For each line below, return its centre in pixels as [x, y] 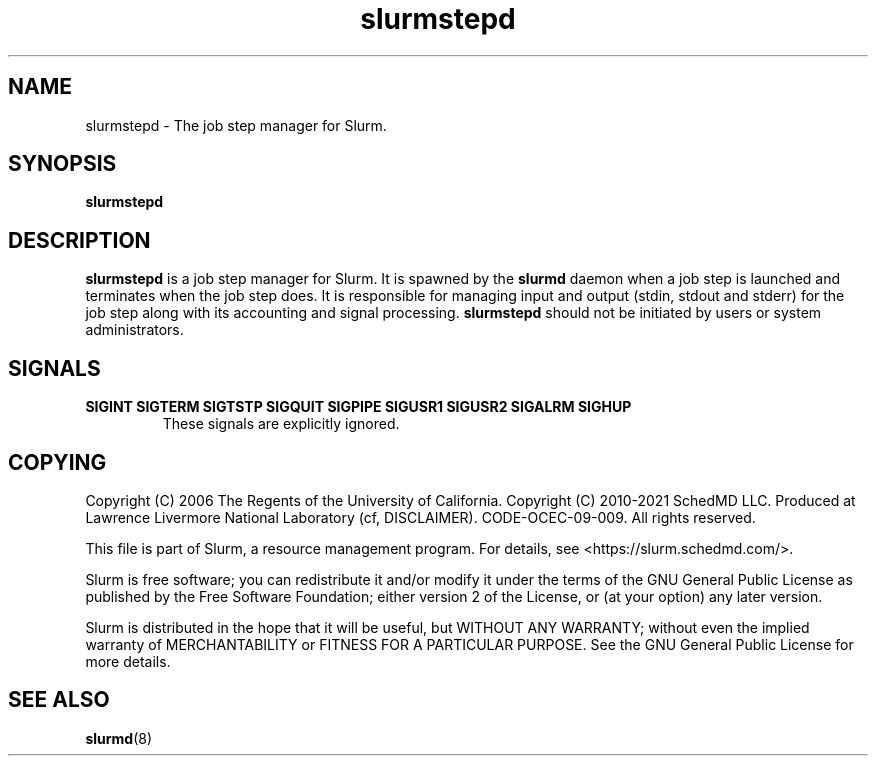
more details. [128, 661]
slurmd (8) [119, 738]
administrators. [134, 330]
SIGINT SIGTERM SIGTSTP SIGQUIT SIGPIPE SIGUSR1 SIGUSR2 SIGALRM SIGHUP [358, 407]
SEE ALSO [59, 700]
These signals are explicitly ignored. [281, 424]
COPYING [57, 462]
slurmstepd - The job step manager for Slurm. [236, 125]
